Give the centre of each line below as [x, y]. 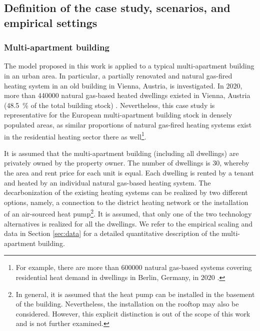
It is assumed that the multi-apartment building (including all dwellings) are [121, 153]
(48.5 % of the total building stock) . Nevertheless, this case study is [109, 105]
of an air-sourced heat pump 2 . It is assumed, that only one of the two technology [128, 213]
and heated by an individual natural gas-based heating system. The [107, 182]
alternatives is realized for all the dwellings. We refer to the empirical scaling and [128, 223]
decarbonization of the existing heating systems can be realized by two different [126, 192]
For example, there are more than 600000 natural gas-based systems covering [134, 267]
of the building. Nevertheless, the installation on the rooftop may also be [127, 304]
